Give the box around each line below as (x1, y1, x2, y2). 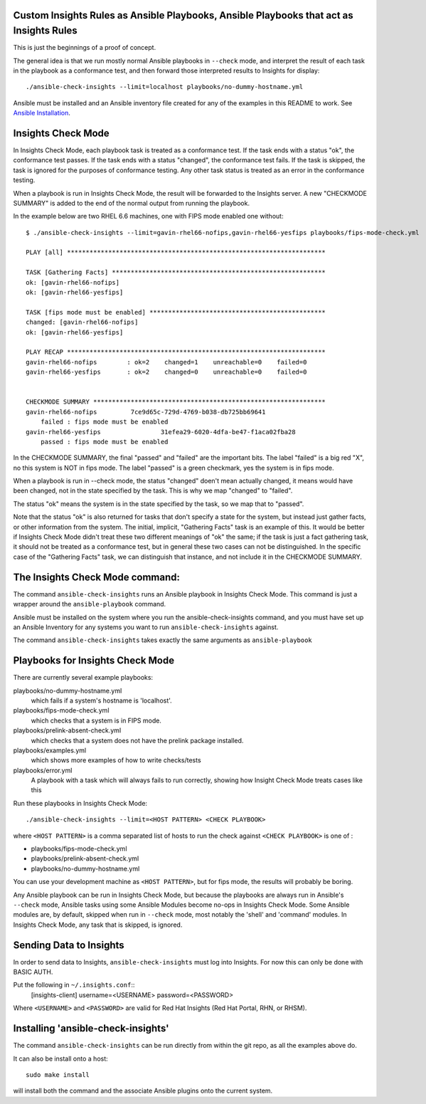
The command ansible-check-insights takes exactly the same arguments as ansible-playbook (13, 636, 312, 644)
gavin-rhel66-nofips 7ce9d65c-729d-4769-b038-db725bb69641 (26, 408, 266, 416)
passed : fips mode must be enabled (40, 438, 169, 446)
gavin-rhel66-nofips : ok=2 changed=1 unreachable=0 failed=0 (26, 358, 307, 366)
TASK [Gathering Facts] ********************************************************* (26, 268, 326, 277)
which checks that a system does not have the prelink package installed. (31, 736, 244, 745)
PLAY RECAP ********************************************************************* (26, 348, 326, 356)
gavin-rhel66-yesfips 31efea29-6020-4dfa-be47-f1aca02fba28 (26, 428, 296, 436)
